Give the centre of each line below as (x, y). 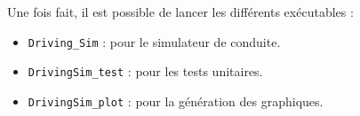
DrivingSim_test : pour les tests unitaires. (145, 71)
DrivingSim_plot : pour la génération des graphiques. (176, 101)
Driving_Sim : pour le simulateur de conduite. (154, 41)
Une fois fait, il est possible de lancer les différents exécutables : (180, 12)
